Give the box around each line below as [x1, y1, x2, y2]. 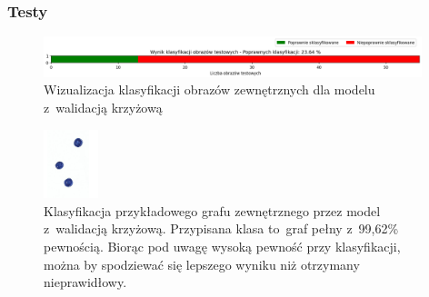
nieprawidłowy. [44, 272, 127, 292]
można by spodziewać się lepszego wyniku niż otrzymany [44, 254, 360, 273]
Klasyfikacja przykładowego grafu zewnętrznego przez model [44, 201, 381, 220]
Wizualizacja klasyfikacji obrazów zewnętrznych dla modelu [44, 80, 375, 99]
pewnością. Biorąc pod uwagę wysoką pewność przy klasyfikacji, [44, 237, 401, 256]
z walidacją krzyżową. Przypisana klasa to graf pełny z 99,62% [44, 219, 399, 238]
